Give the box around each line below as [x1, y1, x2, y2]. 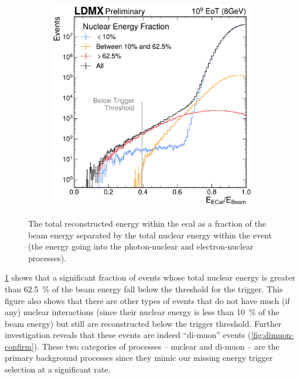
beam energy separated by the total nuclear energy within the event [28, 228, 272, 241]
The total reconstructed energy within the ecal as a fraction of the [28, 217, 266, 229]
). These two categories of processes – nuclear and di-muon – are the [33, 340, 279, 352]
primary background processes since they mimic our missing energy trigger [5, 351, 273, 364]
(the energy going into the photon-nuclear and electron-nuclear [28, 240, 254, 252]
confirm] [5, 340, 34, 352]
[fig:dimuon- [251, 329, 294, 341]
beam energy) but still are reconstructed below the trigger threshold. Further [5, 317, 282, 329]
